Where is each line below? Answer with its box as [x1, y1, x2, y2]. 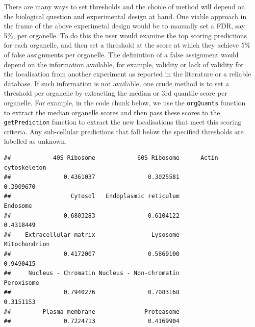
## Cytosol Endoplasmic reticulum [4, 193, 179, 200]
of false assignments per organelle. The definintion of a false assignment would [4, 49, 239, 59]
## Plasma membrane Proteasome [4, 308, 179, 315]
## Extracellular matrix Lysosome [4, 231, 179, 238]
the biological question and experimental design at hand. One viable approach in [4, 11, 247, 21]
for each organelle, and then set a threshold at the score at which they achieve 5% [4, 40, 251, 50]
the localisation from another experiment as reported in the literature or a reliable [4, 69, 251, 79]
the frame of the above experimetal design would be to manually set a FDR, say [4, 21, 245, 31]
